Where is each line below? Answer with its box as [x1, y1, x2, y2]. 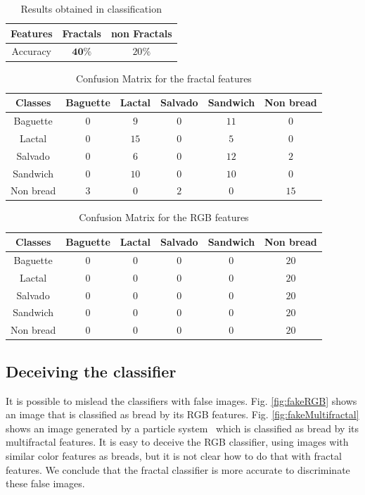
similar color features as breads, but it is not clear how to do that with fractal [6, 448, 342, 463]
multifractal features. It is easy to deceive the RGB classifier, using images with [6, 434, 349, 449]
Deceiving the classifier [6, 360, 177, 382]
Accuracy [11, 44, 51, 58]
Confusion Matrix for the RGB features [79, 210, 249, 225]
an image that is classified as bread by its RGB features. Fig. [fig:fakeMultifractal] [6, 407, 359, 422]
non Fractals [110, 25, 172, 40]
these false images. [6, 476, 85, 491]
